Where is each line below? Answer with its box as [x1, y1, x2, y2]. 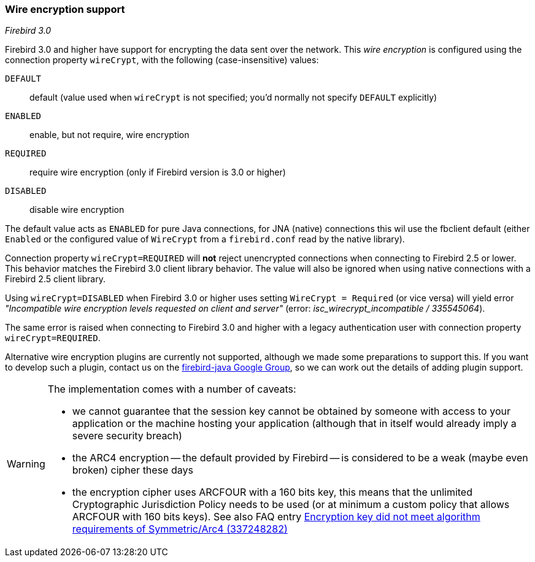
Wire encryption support [5, 3, 125, 15]
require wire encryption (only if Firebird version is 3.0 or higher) [29, 167, 286, 178]
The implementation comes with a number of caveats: [47, 383, 296, 396]
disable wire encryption [29, 204, 125, 215]
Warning [7, 458, 45, 471]
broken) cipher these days [72, 464, 193, 477]
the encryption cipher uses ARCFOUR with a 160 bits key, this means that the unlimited [72, 486, 472, 499]
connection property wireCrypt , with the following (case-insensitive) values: [5, 55, 319, 66]
